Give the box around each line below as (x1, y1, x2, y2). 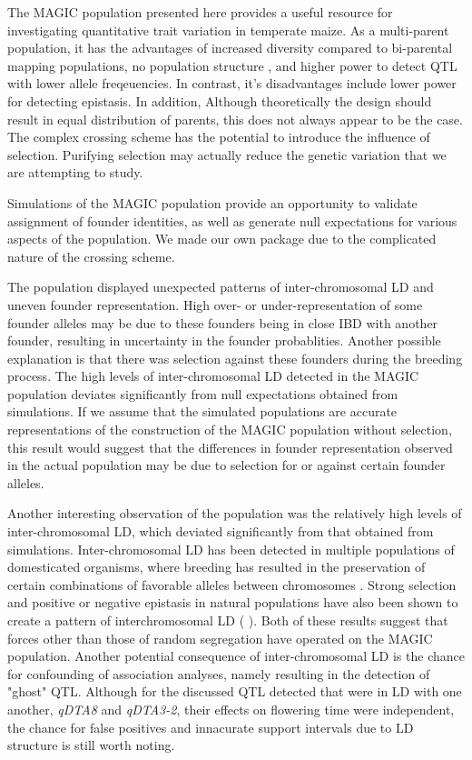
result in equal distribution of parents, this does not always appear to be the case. (7, 109, 463, 128)
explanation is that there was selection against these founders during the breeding (7, 348, 463, 367)
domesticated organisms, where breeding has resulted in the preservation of (7, 557, 426, 576)
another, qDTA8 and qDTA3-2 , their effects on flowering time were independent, (7, 699, 455, 718)
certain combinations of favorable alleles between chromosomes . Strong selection (7, 575, 457, 594)
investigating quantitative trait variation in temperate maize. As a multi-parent (7, 20, 449, 39)
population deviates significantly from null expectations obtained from (7, 384, 398, 403)
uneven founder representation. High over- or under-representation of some (7, 295, 423, 314)
